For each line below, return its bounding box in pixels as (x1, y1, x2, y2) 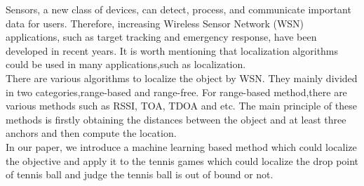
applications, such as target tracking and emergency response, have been (6, 29, 317, 44)
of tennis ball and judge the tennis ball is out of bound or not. (6, 167, 274, 182)
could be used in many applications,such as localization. (6, 57, 246, 72)
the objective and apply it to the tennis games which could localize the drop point (6, 153, 359, 168)
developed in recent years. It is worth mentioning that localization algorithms (6, 43, 339, 58)
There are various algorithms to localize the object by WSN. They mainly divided (6, 70, 358, 85)
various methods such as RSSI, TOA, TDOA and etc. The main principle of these (6, 98, 357, 113)
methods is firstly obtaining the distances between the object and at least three (6, 112, 346, 126)
